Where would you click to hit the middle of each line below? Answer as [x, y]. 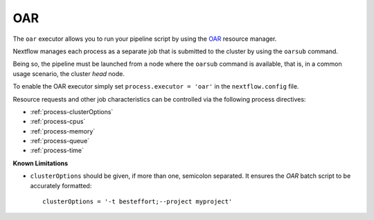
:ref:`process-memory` [63, 131]
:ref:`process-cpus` [58, 122]
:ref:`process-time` [57, 150]
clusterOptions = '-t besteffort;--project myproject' [137, 202]
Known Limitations [41, 163]
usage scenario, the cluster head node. [69, 73]
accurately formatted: [61, 185]
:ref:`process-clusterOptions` [72, 111]
